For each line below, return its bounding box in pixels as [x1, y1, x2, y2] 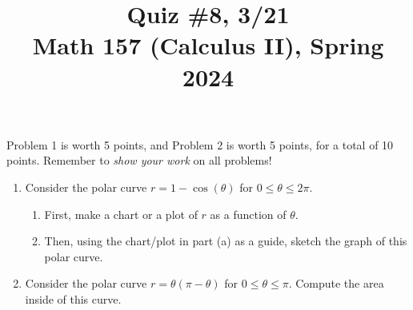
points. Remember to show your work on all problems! [6, 152, 272, 169]
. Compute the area [288, 275, 384, 292]
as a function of [210, 205, 287, 222]
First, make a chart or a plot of [44, 205, 198, 222]
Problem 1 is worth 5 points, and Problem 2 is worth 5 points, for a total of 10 [6, 136, 394, 153]
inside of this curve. [25, 290, 122, 307]
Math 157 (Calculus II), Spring [32, 29, 384, 62]
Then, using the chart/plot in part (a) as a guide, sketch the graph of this [44, 232, 407, 249]
